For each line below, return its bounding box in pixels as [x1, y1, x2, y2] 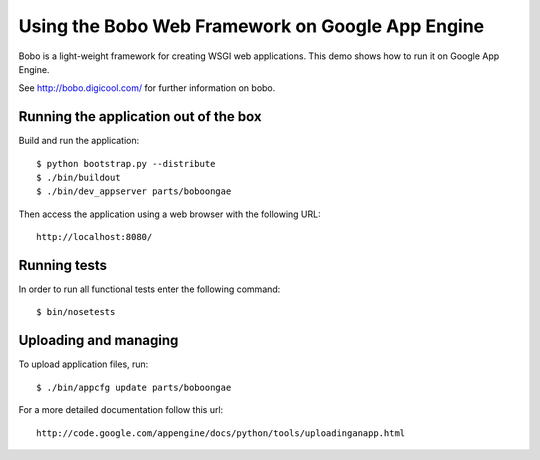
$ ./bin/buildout [36, 172, 121, 184]
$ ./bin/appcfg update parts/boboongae [36, 381, 232, 393]
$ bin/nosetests [36, 306, 116, 318]
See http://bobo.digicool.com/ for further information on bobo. [18, 82, 276, 94]
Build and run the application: [18, 135, 140, 147]
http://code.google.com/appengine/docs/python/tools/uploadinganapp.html [36, 427, 406, 439]
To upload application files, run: [18, 358, 149, 370]
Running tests [18, 257, 108, 274]
